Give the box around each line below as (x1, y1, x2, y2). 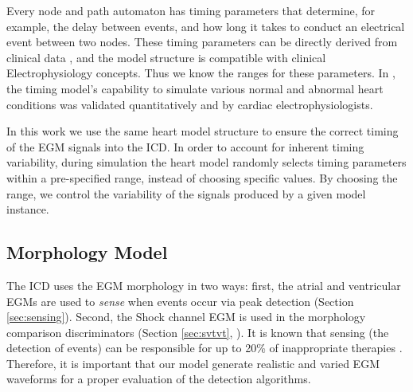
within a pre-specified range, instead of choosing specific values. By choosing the (6, 169, 398, 186)
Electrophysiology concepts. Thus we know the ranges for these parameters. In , (6, 65, 395, 81)
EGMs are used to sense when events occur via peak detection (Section (6, 292, 354, 309)
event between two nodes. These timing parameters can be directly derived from (6, 33, 398, 50)
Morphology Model (6, 240, 168, 265)
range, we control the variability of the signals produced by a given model (6, 185, 366, 202)
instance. (6, 201, 49, 218)
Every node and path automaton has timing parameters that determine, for (6, 2, 375, 18)
